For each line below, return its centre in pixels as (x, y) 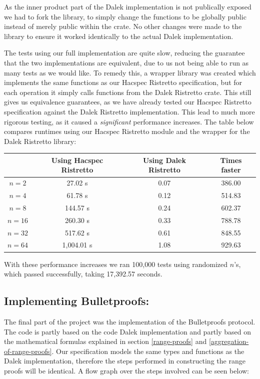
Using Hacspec (77, 160)
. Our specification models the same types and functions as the (148, 351)
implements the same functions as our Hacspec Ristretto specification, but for (123, 82)
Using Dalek (164, 160)
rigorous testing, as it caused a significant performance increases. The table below (129, 121)
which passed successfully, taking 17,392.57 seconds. (83, 274)
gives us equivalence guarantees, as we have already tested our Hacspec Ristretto (128, 102)
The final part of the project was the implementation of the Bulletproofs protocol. (130, 321)
